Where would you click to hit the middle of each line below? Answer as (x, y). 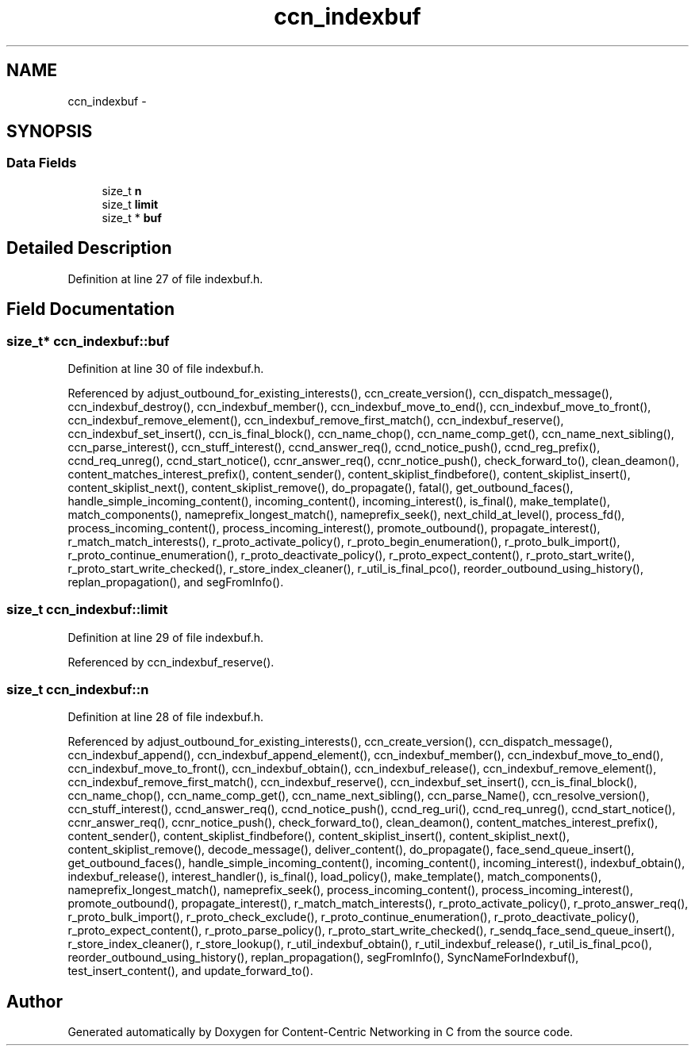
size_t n (122, 190)
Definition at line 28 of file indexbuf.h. (166, 717)
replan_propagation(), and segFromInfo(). (176, 582)
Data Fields (42, 163)
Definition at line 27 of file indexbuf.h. (165, 278)
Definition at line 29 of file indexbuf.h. (166, 637)
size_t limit (130, 204)
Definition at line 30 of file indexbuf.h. (166, 368)
